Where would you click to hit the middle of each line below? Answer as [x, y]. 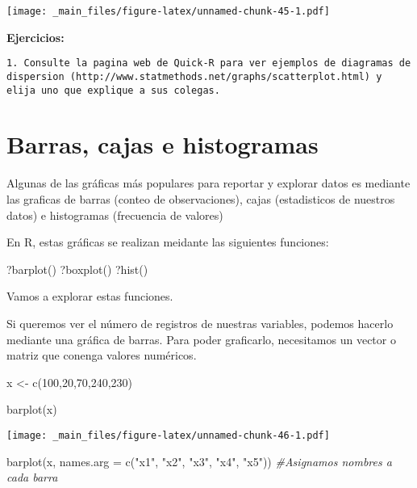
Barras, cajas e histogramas [163, 144]
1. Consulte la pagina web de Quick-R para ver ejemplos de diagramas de [209, 63]
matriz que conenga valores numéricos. [102, 355]
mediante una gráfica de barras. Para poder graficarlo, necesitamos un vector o [201, 339]
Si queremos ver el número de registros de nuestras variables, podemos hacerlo [200, 323]
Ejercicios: [35, 37]
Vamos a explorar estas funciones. [90, 296]
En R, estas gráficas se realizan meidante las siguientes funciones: [168, 242]
